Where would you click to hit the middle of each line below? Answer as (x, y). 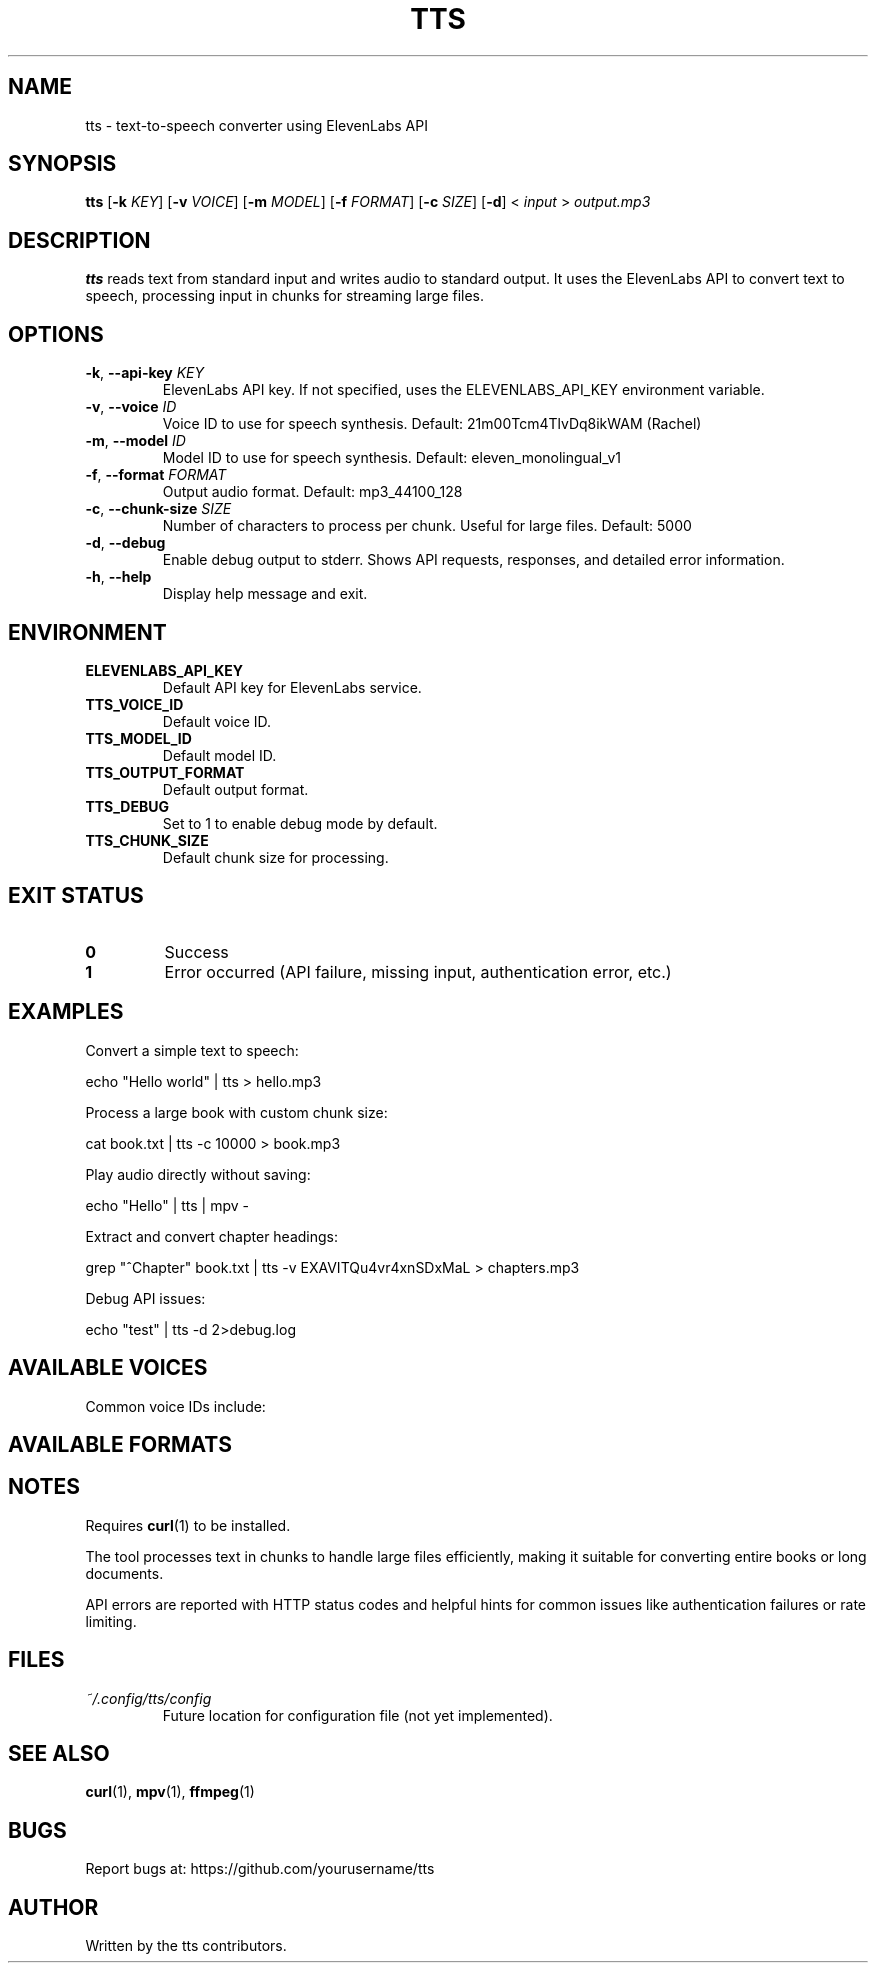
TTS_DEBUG (127, 806)
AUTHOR (53, 1907)
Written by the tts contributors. (186, 1946)
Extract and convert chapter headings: (212, 1236)
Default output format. (235, 789)
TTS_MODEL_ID (138, 738)
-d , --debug (125, 543)
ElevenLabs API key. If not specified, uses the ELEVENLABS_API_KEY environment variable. (463, 390)
